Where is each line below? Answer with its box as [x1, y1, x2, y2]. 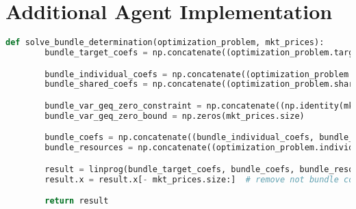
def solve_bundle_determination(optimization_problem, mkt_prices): [5, 38, 325, 48]
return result [44, 196, 109, 206]
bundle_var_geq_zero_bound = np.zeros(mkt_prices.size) [44, 111, 305, 121]
